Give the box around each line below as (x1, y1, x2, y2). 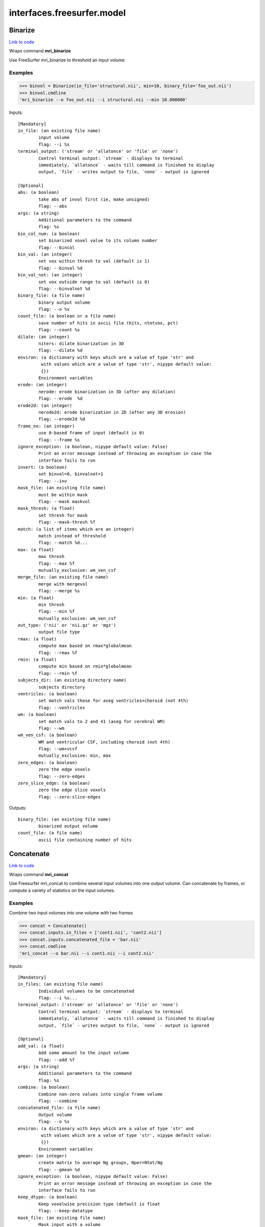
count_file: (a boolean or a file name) (18, 313, 116, 319)
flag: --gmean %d (38, 1167, 80, 1173)
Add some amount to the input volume (38, 1050, 130, 1056)
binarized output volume (38, 824, 98, 829)
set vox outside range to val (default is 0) (38, 279, 150, 285)
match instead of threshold (38, 533, 106, 538)
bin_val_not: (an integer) (18, 272, 83, 278)
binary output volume (38, 299, 91, 305)
